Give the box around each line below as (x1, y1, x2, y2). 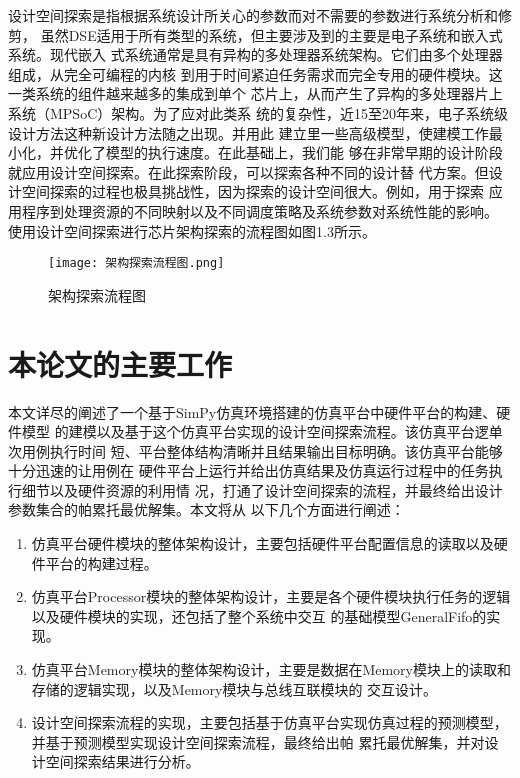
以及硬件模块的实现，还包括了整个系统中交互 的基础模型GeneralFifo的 (31, 605, 487, 626)
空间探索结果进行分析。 (45, 751, 200, 772)
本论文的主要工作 (8, 343, 233, 384)
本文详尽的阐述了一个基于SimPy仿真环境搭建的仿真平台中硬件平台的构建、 (8, 401, 497, 422)
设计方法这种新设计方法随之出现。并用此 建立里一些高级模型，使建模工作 (8, 122, 489, 143)
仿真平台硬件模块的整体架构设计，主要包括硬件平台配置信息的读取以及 (31, 533, 494, 554)
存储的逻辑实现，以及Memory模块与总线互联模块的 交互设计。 (31, 678, 438, 699)
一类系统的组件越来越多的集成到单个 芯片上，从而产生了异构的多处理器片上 (8, 83, 503, 104)
